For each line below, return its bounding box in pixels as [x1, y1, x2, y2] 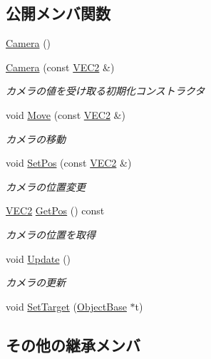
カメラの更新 [6, 275, 66, 290]
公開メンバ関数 [6, 2, 110, 24]
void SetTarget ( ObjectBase [6, 298, 127, 313]
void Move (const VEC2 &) [6, 107, 125, 122]
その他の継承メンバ [6, 333, 140, 355]
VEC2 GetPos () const [6, 203, 105, 218]
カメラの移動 [6, 131, 66, 146]
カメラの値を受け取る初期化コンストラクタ [6, 83, 205, 98]
